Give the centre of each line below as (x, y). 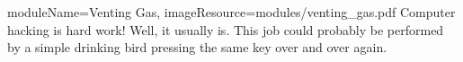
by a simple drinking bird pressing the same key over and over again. (197, 47)
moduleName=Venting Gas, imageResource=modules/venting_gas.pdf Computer (231, 12)
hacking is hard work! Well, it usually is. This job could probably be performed (226, 29)
